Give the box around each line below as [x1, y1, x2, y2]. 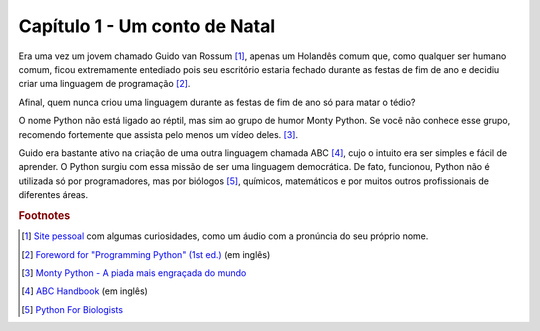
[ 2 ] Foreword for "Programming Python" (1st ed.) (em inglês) [21, 248, 271, 260]
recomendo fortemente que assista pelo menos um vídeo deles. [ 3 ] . [18, 128, 299, 140]
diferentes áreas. [18, 189, 89, 201]
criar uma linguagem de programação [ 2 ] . [18, 78, 191, 90]
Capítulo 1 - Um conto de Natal [18, 15, 276, 37]
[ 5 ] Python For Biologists [21, 303, 124, 315]
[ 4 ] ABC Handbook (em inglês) [21, 285, 149, 297]
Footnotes [18, 208, 71, 222]
